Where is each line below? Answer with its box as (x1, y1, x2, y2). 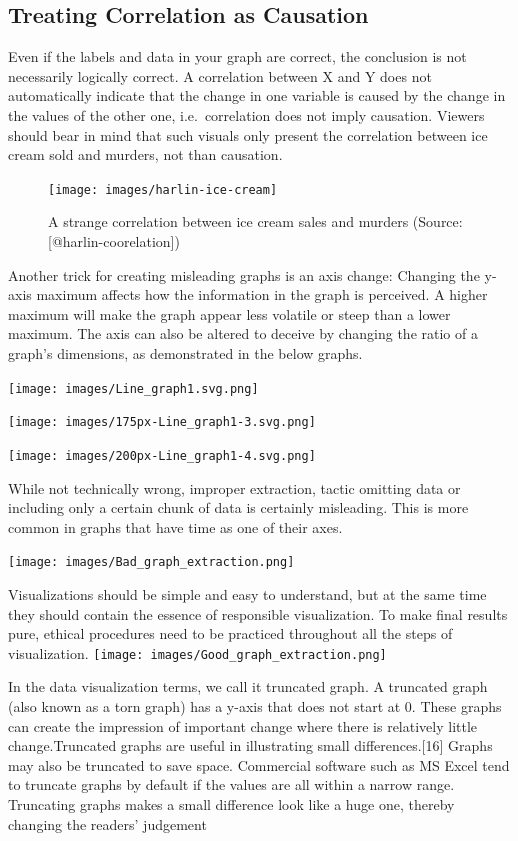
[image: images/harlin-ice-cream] (48, 182, 278, 197)
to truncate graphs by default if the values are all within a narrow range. (8, 774, 455, 795)
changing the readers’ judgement (8, 813, 207, 834)
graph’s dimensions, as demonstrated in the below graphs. (8, 342, 363, 363)
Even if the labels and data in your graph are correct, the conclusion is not (8, 46, 467, 67)
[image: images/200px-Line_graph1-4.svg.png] (8, 448, 316, 463)
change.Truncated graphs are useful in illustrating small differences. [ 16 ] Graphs (8, 735, 493, 756)
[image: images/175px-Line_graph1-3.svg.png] (8, 415, 316, 430)
